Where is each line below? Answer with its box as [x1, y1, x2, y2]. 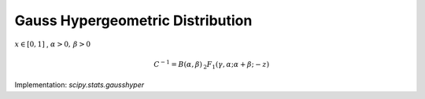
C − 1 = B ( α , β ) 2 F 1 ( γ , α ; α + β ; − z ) [153, 59, 270, 71]
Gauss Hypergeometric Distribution [14, 12, 253, 29]
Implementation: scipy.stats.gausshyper [14, 80, 145, 90]
